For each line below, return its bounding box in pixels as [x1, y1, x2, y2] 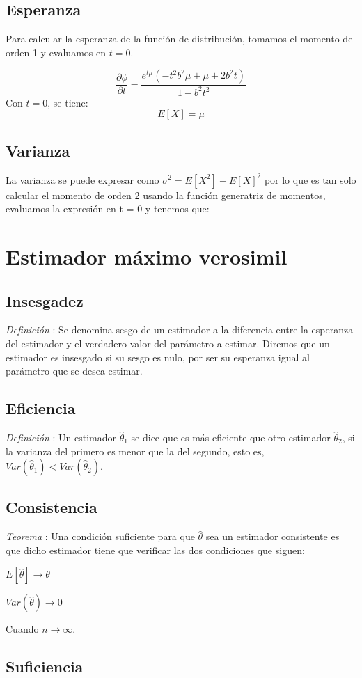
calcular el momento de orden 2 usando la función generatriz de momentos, [6, 187, 326, 202]
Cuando [6, 622, 39, 636]
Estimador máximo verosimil [6, 242, 288, 270]
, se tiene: [47, 95, 88, 109]
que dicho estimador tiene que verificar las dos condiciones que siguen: [6, 542, 305, 557]
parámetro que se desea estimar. [6, 363, 143, 378]
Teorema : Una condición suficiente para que [6, 529, 195, 544]
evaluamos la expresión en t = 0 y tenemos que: [6, 201, 210, 216]
